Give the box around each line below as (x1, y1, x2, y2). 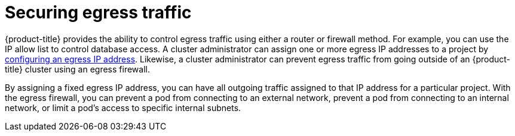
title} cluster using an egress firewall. (5, 64, 150, 74)
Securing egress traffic (5, 2, 192, 23)
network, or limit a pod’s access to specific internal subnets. (5, 102, 241, 113)
